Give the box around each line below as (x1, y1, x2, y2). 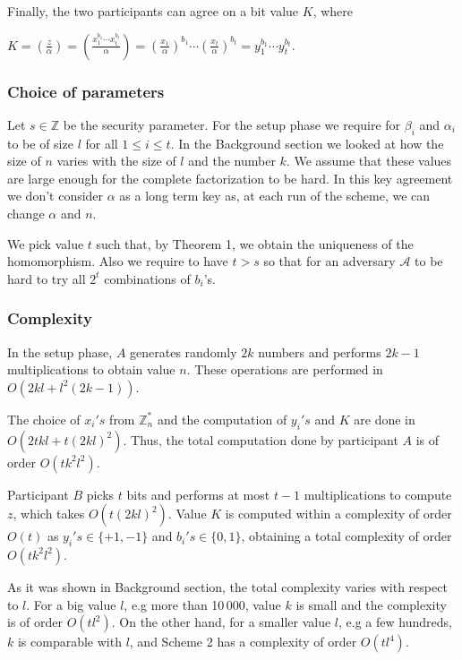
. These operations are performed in (186, 360, 383, 379)
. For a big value (26, 595, 116, 613)
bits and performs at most (126, 484, 270, 503)
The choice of (7, 409, 81, 428)
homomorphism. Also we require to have (7, 252, 228, 270)
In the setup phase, (7, 342, 113, 361)
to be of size (7, 133, 73, 152)
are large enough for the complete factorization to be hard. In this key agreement (7, 168, 453, 187)
